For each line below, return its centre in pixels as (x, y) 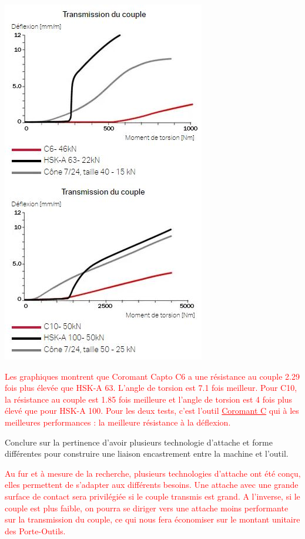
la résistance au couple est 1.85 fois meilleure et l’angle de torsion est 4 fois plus (149, 399)
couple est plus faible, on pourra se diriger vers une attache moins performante (147, 508)
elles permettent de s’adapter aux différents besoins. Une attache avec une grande (152, 485)
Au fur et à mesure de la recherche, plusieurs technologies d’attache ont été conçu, (153, 473)
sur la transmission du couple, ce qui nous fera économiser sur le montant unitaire (152, 519)
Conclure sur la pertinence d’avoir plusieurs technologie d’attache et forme (139, 442)
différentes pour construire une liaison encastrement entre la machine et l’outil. (147, 453)
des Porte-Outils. (35, 530)
